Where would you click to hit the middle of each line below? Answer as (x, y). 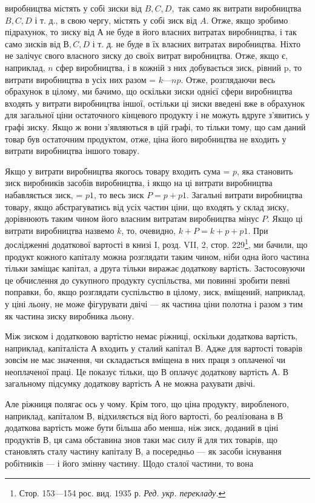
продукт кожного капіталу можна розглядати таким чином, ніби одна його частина (157, 256)
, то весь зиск (119, 194)
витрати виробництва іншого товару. (72, 151)
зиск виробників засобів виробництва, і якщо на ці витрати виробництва (139, 183)
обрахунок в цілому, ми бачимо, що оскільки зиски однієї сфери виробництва (149, 91)
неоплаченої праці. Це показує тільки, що (81, 371)
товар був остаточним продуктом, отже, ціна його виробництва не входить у (146, 138)
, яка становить (265, 171)
